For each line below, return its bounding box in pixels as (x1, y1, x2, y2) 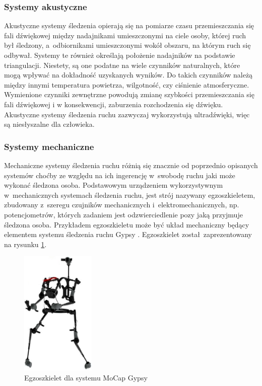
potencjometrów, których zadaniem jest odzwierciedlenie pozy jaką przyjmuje (4, 209, 243, 219)
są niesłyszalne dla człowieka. (4, 119, 95, 129)
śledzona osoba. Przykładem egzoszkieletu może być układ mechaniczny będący (4, 219, 249, 229)
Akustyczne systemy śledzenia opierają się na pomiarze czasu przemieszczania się (4, 20, 254, 31)
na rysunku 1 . (4, 239, 47, 249)
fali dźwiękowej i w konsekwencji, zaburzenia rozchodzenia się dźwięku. (4, 99, 223, 109)
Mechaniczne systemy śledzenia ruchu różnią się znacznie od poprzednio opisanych (4, 160, 258, 170)
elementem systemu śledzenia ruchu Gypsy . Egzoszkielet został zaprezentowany (4, 229, 252, 240)
